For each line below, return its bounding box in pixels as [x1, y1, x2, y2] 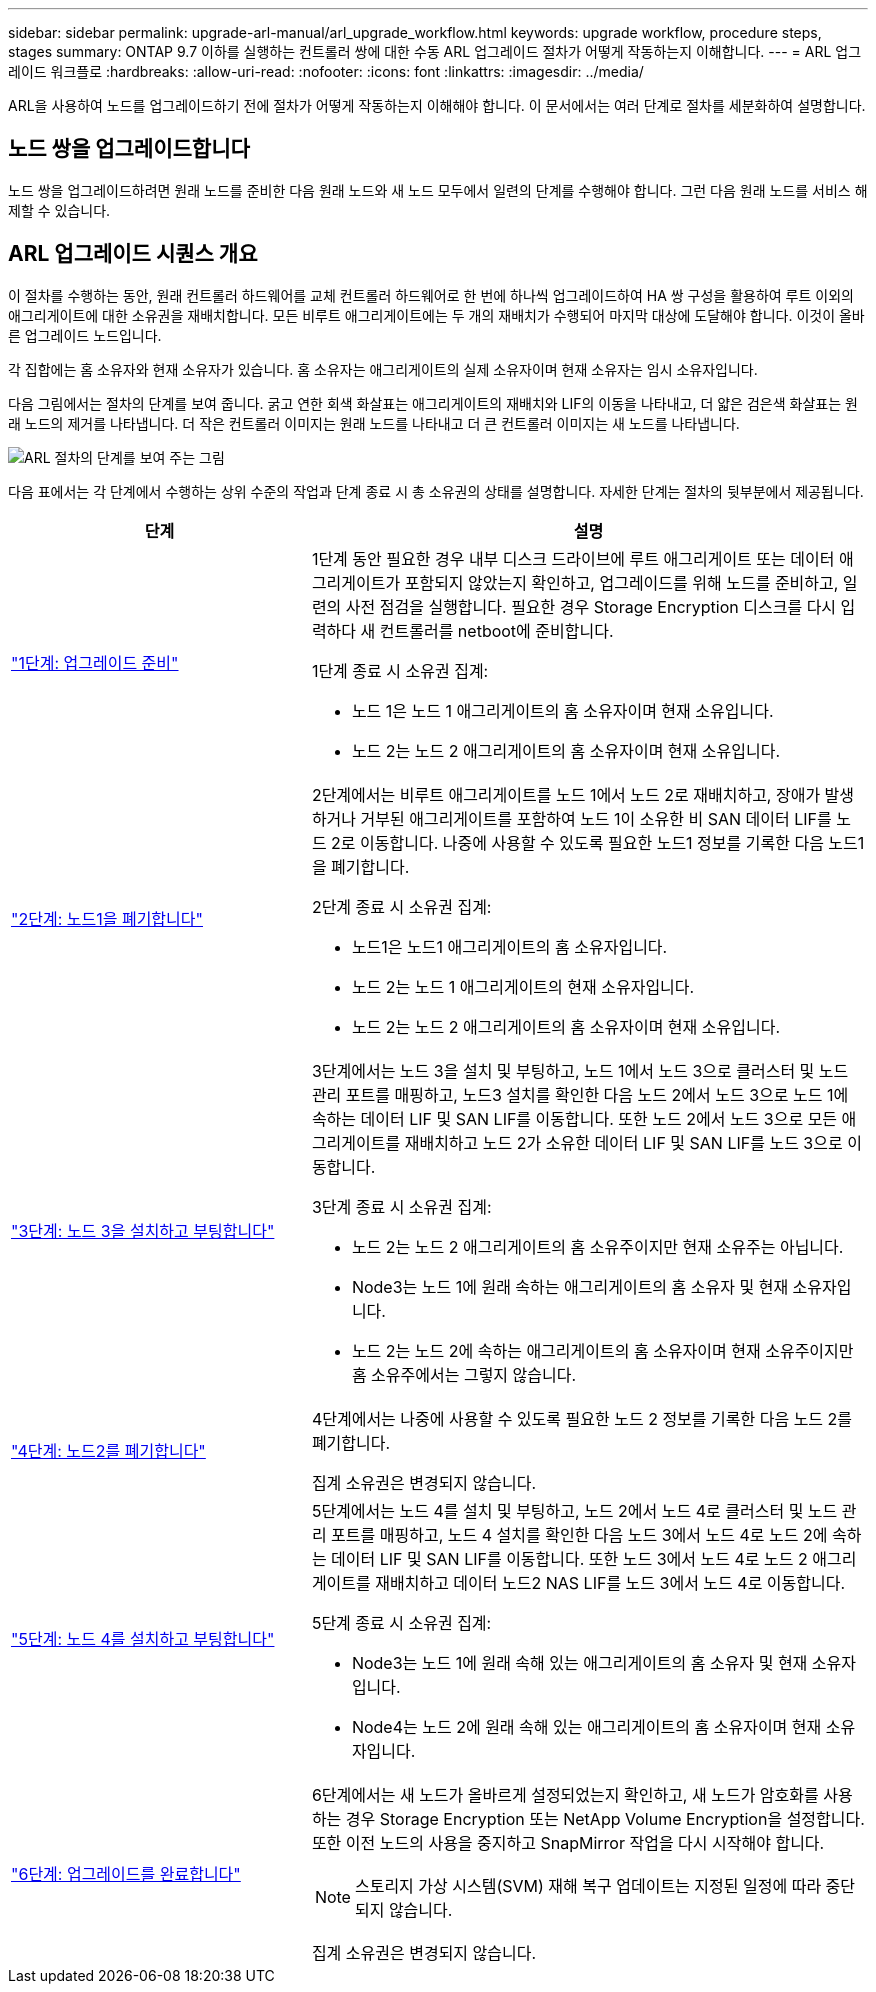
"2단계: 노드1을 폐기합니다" [11, 908, 203, 929]
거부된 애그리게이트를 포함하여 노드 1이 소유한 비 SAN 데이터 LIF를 [360, 808, 832, 829]
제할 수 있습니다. [8, 201, 111, 219]
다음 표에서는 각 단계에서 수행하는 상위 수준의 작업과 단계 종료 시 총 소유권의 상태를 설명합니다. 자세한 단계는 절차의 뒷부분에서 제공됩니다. [8, 482, 864, 500]
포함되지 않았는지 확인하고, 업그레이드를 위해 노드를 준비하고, [404, 572, 839, 593]
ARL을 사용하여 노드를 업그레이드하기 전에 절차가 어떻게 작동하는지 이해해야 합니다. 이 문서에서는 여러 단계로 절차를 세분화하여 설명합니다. [8, 97, 866, 114]
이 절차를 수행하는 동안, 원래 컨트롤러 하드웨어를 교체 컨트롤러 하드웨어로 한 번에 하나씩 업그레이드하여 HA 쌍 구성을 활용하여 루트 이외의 [8, 286, 854, 304]
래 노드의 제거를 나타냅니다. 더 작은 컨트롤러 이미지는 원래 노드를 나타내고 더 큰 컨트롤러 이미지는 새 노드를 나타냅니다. [8, 414, 740, 432]
